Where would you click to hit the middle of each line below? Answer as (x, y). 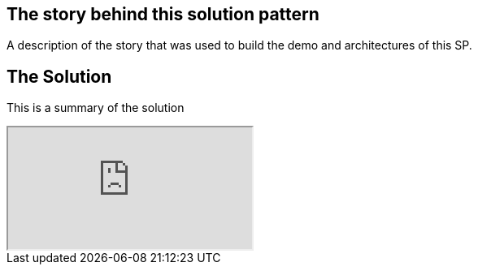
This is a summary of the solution (96, 108)
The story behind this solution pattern (163, 14)
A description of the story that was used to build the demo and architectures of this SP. (239, 45)
